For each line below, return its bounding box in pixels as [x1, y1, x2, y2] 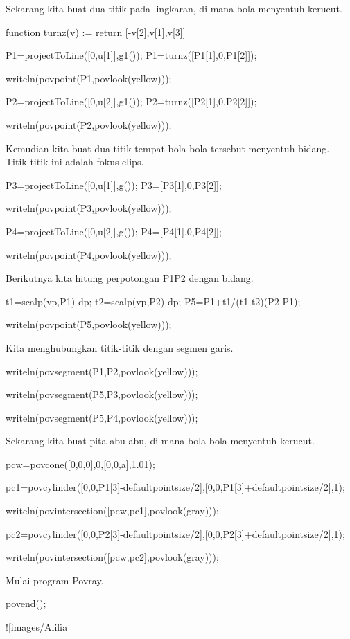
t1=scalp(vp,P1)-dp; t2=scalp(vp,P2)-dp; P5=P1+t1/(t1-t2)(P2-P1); [6, 294, 301, 308]
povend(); [6, 596, 46, 611]
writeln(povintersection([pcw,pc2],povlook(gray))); [6, 550, 219, 564]
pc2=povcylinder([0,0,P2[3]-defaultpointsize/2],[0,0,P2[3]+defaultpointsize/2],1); [6, 526, 345, 541]
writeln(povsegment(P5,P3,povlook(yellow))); [6, 387, 198, 402]
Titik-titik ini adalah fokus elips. [6, 154, 144, 169]
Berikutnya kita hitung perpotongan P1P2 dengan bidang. [6, 271, 254, 285]
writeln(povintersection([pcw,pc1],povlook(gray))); [6, 503, 219, 518]
